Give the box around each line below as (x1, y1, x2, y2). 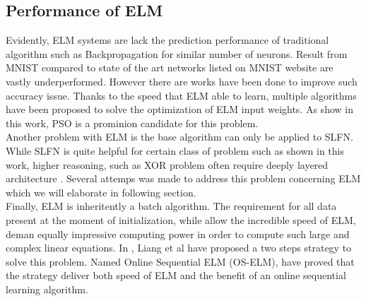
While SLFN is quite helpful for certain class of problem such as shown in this (6, 143, 344, 158)
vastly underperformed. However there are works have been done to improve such (6, 73, 358, 88)
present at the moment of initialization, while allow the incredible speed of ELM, (6, 212, 356, 227)
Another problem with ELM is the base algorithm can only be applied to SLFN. (6, 129, 353, 144)
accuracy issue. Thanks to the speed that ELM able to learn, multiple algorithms (6, 88, 357, 102)
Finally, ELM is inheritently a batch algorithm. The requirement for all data (6, 199, 337, 213)
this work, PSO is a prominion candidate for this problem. (6, 115, 259, 130)
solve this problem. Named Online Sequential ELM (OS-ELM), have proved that (6, 254, 355, 268)
